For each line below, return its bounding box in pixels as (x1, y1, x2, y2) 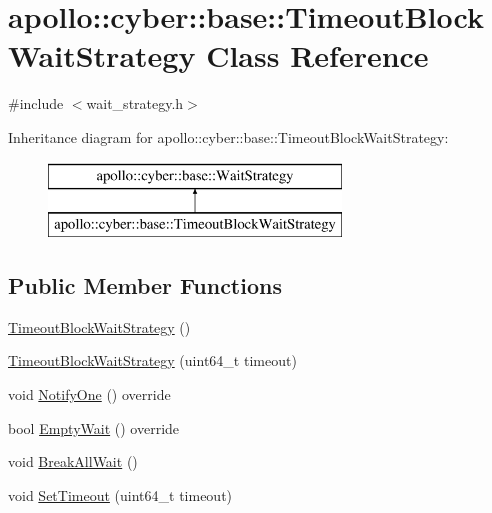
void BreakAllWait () (8, 451, 138, 472)
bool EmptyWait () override (8, 417, 180, 438)
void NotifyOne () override (8, 384, 171, 405)
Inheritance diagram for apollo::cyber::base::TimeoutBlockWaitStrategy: (8, 126, 449, 147)
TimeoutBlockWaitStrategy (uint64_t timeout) (8, 350, 297, 371)
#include (8, 93, 64, 114)
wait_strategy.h (86, 93, 184, 114)
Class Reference (206, 35, 429, 76)
